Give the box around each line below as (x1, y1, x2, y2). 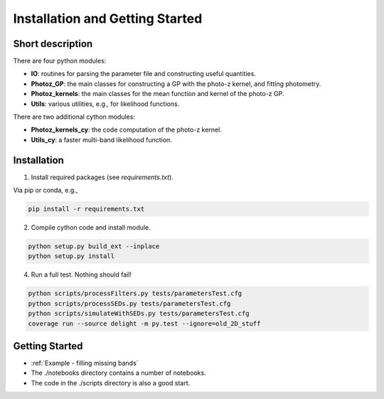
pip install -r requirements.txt (28, 205, 145, 213)
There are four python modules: (13, 57, 107, 65)
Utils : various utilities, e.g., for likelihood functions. (31, 100, 180, 108)
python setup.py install (28, 252, 115, 260)
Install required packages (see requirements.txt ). (31, 173, 174, 181)
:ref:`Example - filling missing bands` (31, 359, 139, 368)
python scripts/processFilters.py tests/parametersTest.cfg (28, 289, 242, 298)
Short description (13, 38, 93, 50)
